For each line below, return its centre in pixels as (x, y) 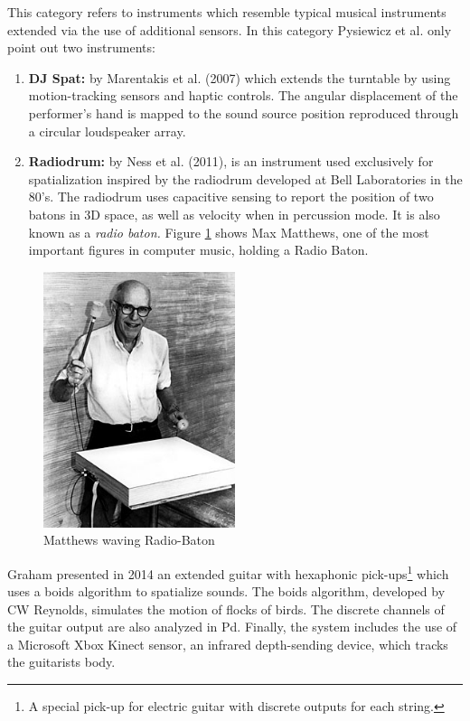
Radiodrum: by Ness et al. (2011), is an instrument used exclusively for (231, 161)
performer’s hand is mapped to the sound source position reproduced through (244, 112)
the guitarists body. (61, 662)
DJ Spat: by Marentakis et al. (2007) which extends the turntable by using (240, 77)
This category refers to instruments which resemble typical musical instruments (227, 12)
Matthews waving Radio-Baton (129, 540)
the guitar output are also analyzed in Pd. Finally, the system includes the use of (232, 627)
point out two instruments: (81, 47)
